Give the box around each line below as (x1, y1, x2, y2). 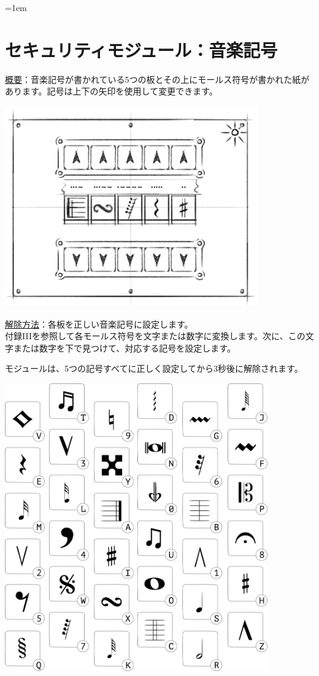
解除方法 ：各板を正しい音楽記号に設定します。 (5, 317, 193, 330)
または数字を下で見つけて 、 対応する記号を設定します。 (13, 341, 236, 354)
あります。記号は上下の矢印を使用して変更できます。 (5, 85, 218, 98)
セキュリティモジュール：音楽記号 (5, 37, 278, 62)
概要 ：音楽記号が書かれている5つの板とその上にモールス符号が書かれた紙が (5, 72, 310, 85)
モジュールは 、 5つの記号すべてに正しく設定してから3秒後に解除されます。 (5, 362, 303, 375)
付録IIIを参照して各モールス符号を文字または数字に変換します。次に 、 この (5, 329, 306, 342)
